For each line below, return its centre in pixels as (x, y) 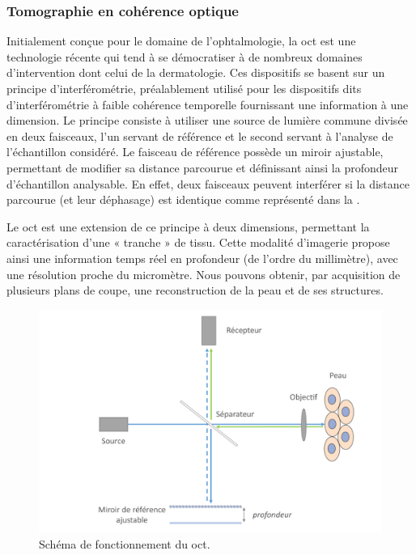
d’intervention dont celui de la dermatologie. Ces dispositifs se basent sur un (196, 72)
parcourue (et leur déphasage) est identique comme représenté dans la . (183, 199)
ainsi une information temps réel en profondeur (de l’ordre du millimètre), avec (202, 258)
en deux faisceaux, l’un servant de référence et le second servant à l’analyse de (200, 136)
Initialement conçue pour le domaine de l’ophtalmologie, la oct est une (181, 41)
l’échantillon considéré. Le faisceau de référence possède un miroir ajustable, (195, 152)
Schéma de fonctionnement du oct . (125, 544)
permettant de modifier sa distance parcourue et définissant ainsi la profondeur (203, 167)
